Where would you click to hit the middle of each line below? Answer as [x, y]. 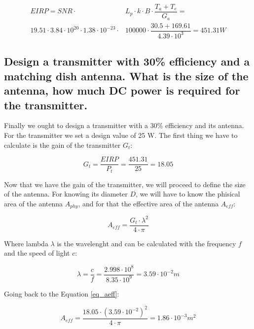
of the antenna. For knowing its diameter [66, 194]
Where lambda [26, 243]
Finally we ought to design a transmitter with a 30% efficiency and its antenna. [124, 125]
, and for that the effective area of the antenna [148, 203]
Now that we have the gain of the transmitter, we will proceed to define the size [125, 184]
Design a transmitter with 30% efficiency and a [127, 61]
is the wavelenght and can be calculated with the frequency [146, 243]
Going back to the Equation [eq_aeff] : [62, 293]
